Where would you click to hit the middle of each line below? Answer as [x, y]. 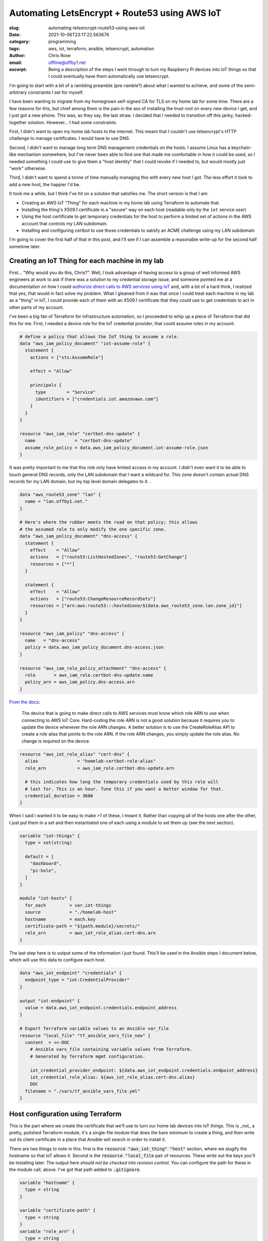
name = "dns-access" [53, 641]
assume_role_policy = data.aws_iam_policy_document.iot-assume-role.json [117, 448]
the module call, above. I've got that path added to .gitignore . [75, 1170]
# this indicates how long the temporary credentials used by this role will [122, 782]
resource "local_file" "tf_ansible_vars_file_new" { [85, 1035]
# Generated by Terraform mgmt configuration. [88, 1056]
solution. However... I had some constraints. [72, 122]
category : [20, 42]
